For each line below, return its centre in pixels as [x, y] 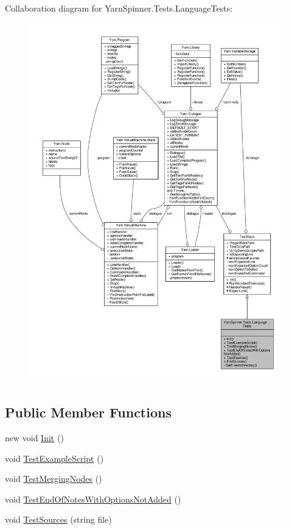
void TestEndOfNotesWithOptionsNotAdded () [93, 499]
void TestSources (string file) [58, 519]
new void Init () [34, 437]
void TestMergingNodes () [54, 479]
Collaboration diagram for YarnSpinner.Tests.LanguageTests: [119, 8]
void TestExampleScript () [54, 458]
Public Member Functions [88, 412]
